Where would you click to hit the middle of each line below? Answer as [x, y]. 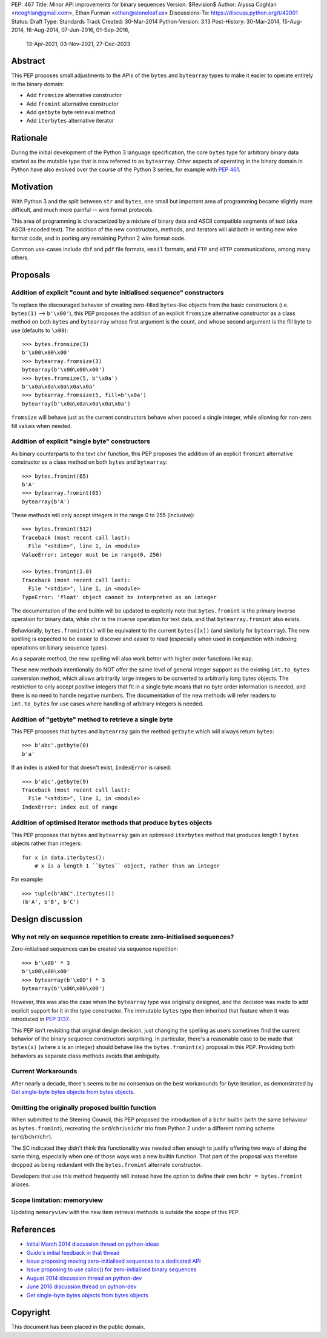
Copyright [31, 1312]
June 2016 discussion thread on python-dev [81, 1286]
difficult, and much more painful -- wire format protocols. [82, 210]
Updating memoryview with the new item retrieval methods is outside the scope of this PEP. [126, 1212]
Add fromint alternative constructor [73, 104]
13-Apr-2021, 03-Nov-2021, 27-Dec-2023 [78, 44]
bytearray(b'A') [46, 501]
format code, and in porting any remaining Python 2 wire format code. [98, 238]
